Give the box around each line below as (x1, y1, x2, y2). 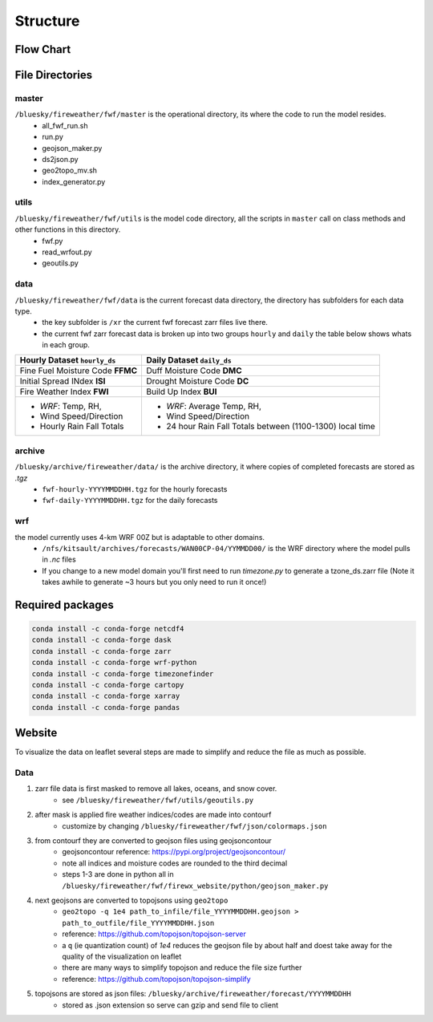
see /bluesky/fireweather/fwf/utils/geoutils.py (62, 795, 254, 805)
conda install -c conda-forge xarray (31, 691, 180, 701)
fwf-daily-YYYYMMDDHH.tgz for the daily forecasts (42, 496, 218, 505)
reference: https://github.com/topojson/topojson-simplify (62, 974, 252, 983)
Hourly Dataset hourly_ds (19, 355, 116, 366)
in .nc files (42, 554, 76, 565)
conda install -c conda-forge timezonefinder (31, 669, 214, 678)
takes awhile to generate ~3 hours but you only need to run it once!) (42, 578, 267, 587)
